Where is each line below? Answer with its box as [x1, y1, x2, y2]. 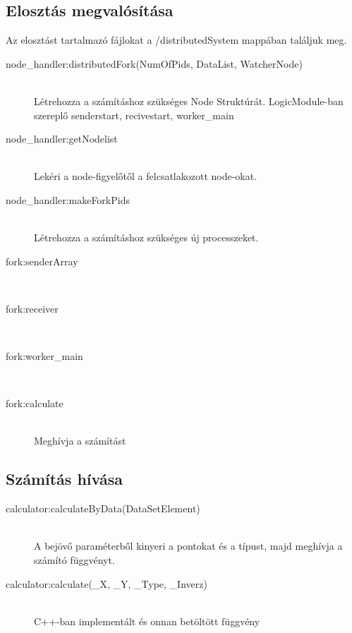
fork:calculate [6, 396, 63, 411]
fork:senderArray [6, 253, 78, 268]
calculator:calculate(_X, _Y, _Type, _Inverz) [6, 576, 207, 591]
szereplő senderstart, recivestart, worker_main [34, 107, 234, 122]
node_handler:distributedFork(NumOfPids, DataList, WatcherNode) [6, 56, 303, 71]
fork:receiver [6, 301, 59, 315]
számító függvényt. [34, 553, 115, 567]
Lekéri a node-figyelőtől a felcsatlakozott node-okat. [34, 169, 257, 183]
